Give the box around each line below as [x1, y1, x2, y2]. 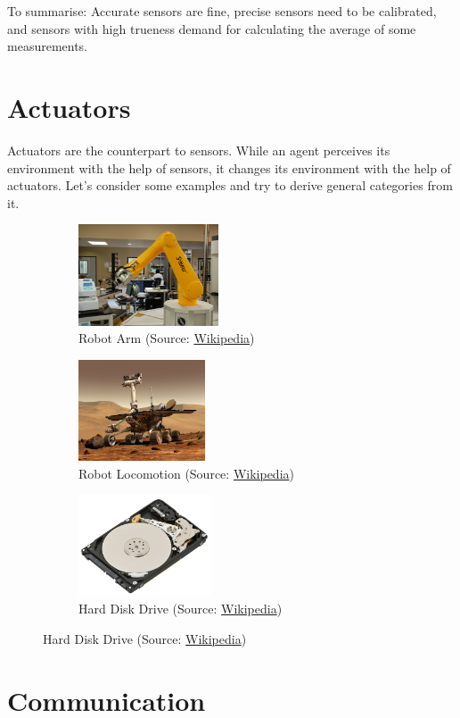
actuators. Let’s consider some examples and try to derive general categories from [7, 176, 453, 195]
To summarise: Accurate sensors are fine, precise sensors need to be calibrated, [7, 2, 437, 20]
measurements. [7, 37, 88, 55]
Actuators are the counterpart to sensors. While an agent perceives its [7, 140, 390, 159]
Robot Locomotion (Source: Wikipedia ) [78, 463, 294, 482]
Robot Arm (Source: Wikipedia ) [78, 329, 255, 347]
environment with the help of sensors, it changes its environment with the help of [7, 158, 451, 177]
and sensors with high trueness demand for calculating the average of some [7, 19, 416, 38]
